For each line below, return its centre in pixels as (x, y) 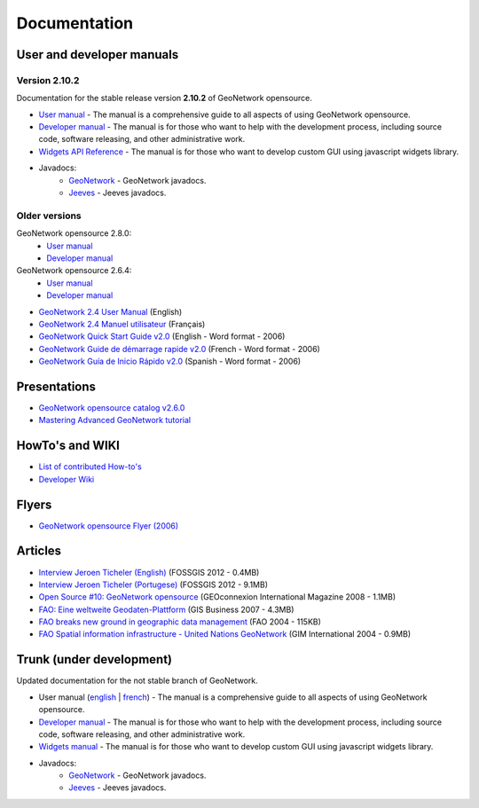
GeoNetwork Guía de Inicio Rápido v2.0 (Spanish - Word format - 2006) (170, 361)
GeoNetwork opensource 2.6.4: (74, 271)
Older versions (49, 216)
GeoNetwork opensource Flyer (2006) (109, 526)
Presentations (56, 386)
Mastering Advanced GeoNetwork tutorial (114, 420)
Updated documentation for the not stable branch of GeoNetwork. (137, 681)
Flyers (34, 504)
